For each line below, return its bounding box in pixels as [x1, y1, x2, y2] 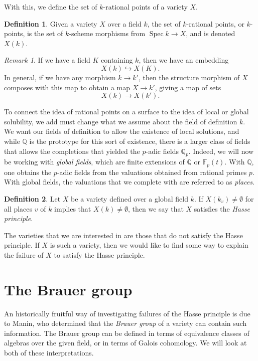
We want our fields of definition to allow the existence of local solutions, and [4, 126, 239, 136]
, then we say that [127, 203, 184, 214]
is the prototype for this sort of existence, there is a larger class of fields [29, 135, 250, 146]
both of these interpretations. [4, 347, 94, 358]
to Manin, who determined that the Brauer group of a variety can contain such [4, 318, 247, 328]
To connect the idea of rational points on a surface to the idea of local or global [4, 106, 249, 117]
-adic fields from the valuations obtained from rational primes [57, 166, 247, 177]
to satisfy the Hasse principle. [54, 249, 145, 260]
